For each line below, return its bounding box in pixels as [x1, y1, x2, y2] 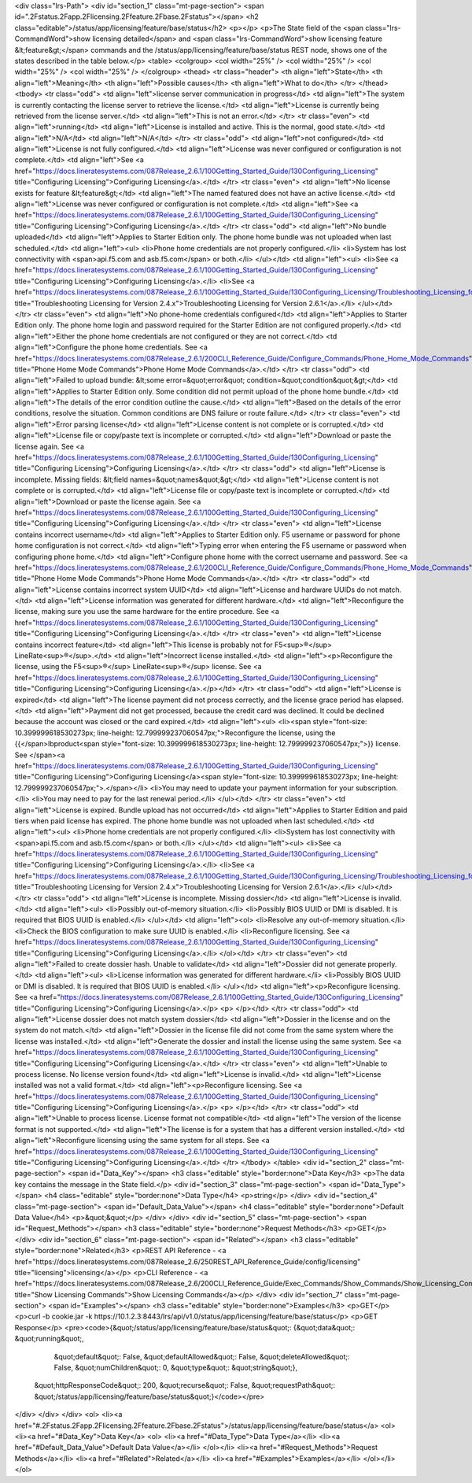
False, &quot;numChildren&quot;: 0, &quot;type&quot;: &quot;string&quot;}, [53, 1363, 298, 1373]
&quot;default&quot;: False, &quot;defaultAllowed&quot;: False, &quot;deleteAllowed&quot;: [53, 1352, 350, 1361]
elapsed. [375, 695, 404, 705]
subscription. [355, 783, 399, 793]
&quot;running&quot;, [14, 1334, 84, 1344]
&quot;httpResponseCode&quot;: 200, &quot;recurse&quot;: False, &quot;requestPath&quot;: [34, 1381, 336, 1390]
